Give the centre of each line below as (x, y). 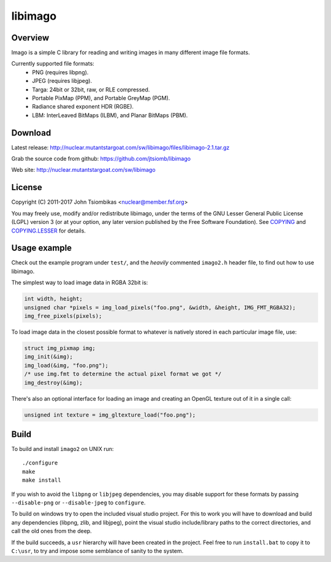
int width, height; (53, 299)
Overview (30, 38)
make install (42, 480)
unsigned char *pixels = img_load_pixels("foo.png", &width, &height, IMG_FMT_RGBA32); (160, 307)
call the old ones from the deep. (51, 531)
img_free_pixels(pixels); (63, 316)
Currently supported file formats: (53, 64)
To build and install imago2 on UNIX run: (63, 449)
